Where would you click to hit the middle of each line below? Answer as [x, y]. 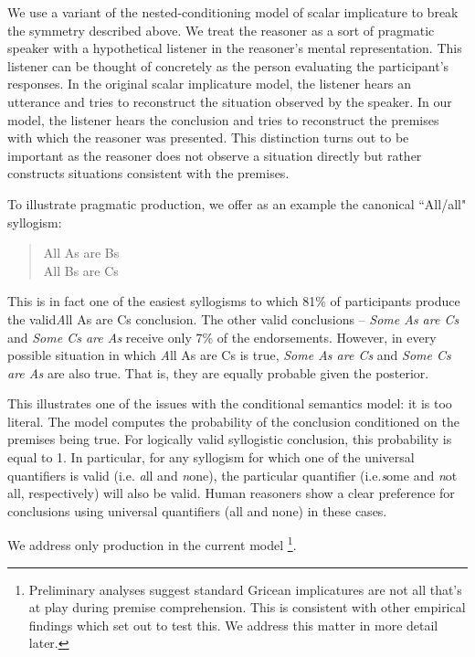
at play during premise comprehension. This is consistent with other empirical [247, 607]
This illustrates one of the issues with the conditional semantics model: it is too [230, 403]
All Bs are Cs [81, 270]
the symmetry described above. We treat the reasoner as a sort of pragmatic [221, 30]
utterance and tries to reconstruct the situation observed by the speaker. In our [230, 101]
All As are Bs [81, 253]
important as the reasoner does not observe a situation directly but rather [215, 155]
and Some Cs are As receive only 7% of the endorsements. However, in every [222, 337]
